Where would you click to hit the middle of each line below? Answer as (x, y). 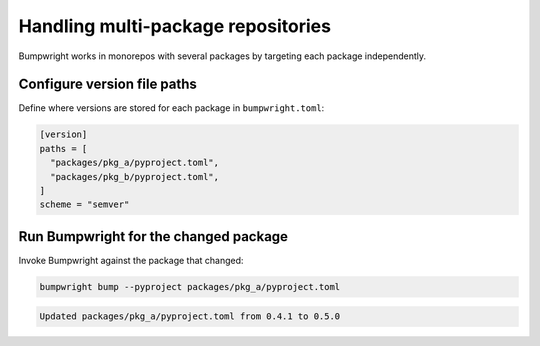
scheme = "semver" (84, 204)
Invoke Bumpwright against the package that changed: (131, 260)
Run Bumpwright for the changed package (153, 236)
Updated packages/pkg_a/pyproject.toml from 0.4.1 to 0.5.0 (190, 316)
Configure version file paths (107, 84)
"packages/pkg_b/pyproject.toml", (135, 176)
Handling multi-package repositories (175, 26)
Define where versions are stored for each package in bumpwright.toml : (171, 108)
